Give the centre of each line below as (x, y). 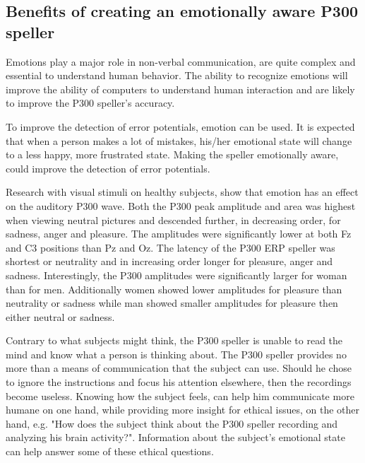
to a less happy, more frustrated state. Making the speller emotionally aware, (172, 154)
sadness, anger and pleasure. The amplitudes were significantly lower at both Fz (179, 234)
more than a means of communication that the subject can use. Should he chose (179, 368)
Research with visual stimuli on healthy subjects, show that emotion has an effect (182, 192)
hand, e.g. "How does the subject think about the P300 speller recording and (172, 423)
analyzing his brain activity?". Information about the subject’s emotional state (175, 437)
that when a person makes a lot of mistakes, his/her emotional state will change (179, 140)
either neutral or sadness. (60, 316)
